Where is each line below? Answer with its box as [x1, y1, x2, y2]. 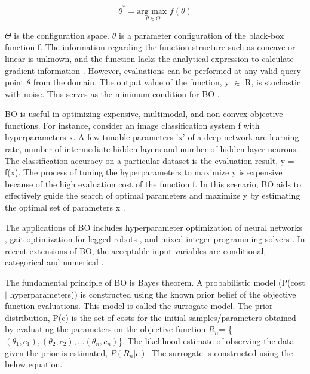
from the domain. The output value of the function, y [33, 76, 229, 88]
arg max [137, 7, 167, 16]
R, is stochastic [245, 76, 301, 88]
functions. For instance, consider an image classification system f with [5, 119, 260, 131]
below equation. [5, 358, 63, 370]
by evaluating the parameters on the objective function [5, 323, 206, 335]
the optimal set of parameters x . [5, 201, 125, 214]
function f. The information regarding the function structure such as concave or [5, 41, 296, 53]
